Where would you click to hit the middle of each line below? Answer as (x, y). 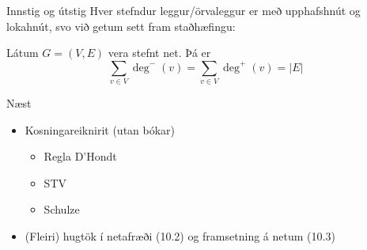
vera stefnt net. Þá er (159, 53)
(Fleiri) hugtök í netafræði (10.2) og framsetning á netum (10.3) (180, 236)
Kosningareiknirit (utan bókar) (100, 129)
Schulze (62, 209)
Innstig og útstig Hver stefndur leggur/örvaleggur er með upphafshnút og (183, 10)
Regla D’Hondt (80, 156)
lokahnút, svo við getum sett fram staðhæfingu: (121, 26)
